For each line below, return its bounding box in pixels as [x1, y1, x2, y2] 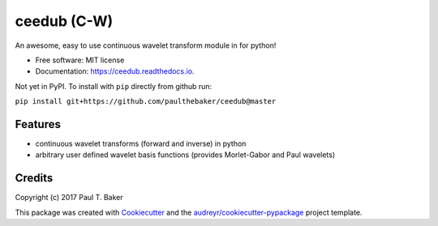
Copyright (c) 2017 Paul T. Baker [15, 193, 123, 203]
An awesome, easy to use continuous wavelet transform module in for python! [15, 41, 277, 50]
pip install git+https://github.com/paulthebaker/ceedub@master [15, 97, 277, 106]
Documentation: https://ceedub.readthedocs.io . [35, 66, 195, 76]
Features [15, 117, 61, 131]
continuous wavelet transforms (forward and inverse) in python [35, 139, 247, 149]
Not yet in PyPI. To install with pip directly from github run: [15, 81, 213, 91]
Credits [15, 171, 54, 185]
